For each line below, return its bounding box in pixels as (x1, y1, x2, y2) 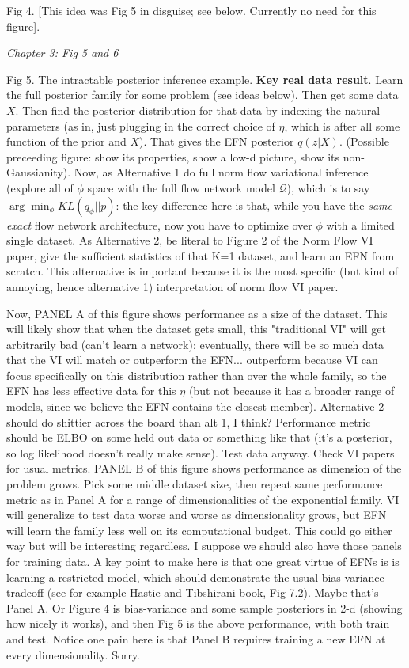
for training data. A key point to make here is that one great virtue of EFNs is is (6, 553, 400, 569)
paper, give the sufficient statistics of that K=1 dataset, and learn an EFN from (6, 247, 395, 264)
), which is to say (286, 179, 370, 195)
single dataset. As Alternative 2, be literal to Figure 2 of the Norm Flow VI (6, 232, 373, 249)
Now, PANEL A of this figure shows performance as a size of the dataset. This (6, 305, 388, 321)
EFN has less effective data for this (6, 382, 176, 399)
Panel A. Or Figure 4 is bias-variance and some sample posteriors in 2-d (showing (6, 599, 403, 616)
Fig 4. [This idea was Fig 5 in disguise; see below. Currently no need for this (6, 2, 377, 18)
